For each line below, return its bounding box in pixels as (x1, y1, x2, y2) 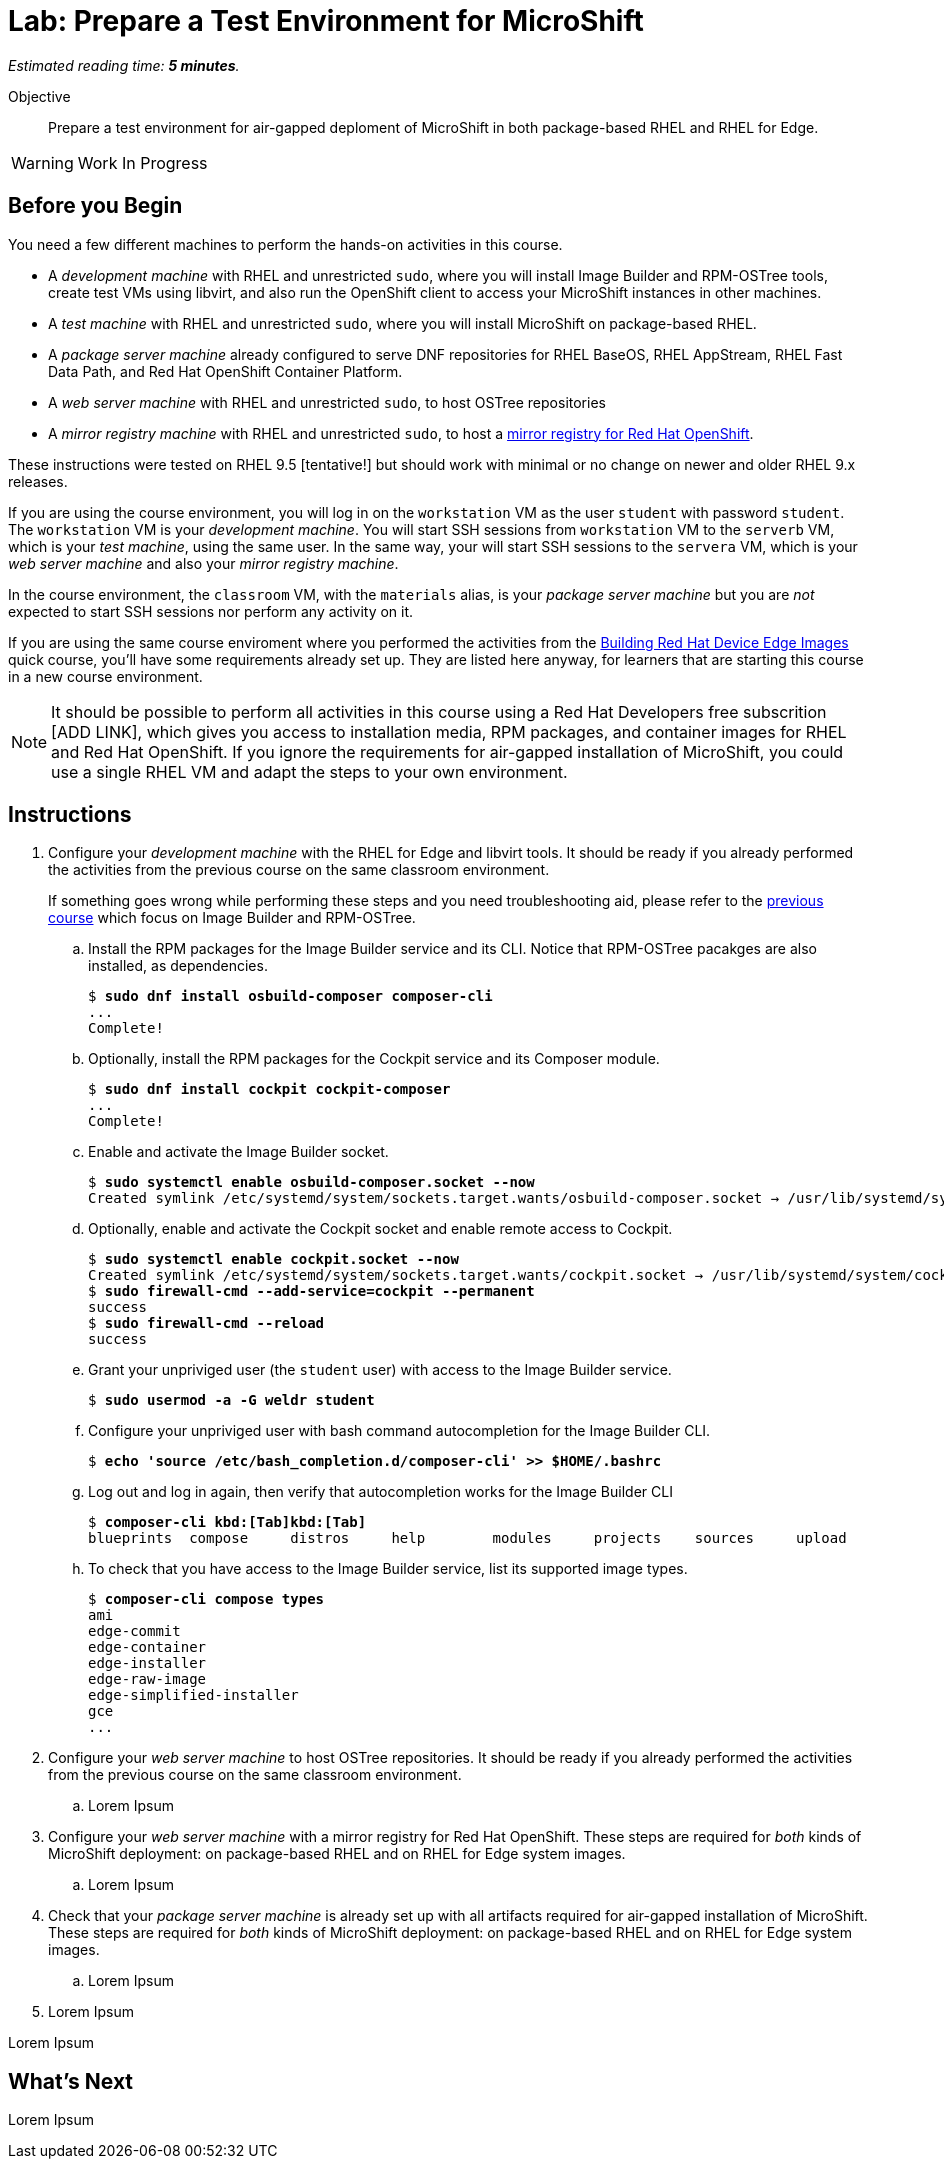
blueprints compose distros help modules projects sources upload (88, 1530, 847, 1547)
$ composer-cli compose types (88, 1591, 325, 1608)
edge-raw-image (88, 1671, 207, 1688)
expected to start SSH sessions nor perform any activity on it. (8, 602, 414, 620)
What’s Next (8, 2068, 134, 2094)
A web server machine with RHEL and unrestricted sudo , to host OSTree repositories (48, 393, 606, 411)
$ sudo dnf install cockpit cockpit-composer (88, 1081, 451, 1098)
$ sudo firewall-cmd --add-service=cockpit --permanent (88, 1283, 535, 1300)
